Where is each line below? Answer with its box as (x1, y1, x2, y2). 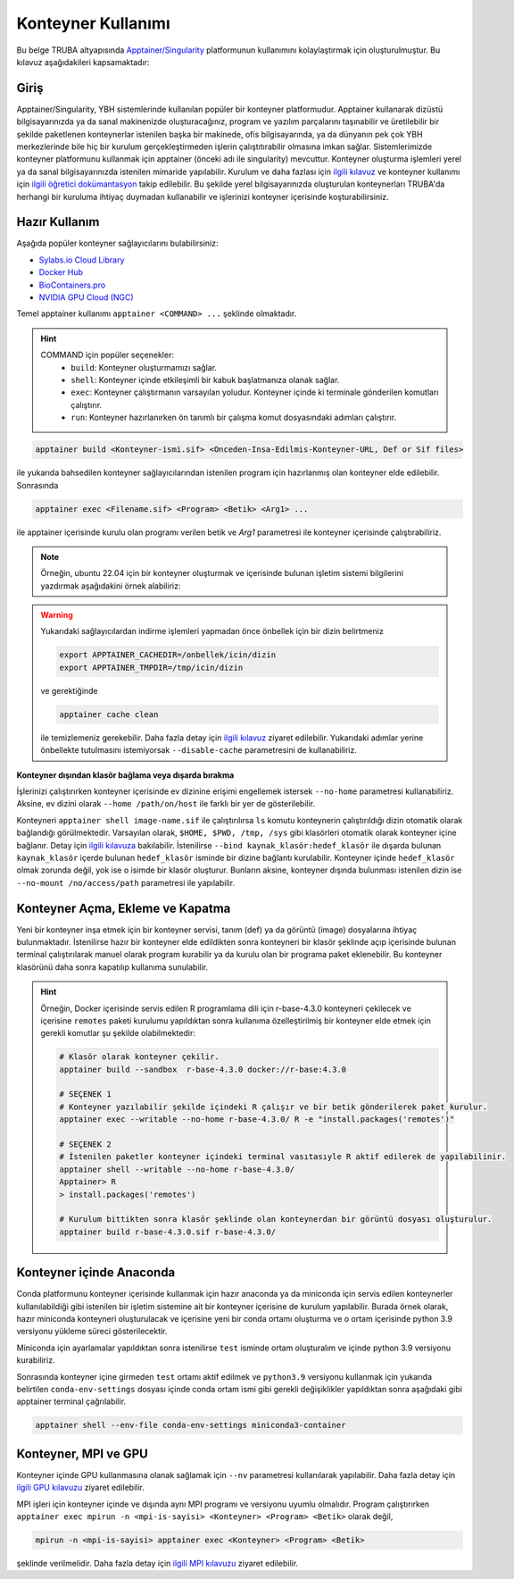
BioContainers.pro (38, 280, 106, 290)
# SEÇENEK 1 (59, 1090, 112, 1099)
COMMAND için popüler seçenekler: (40, 349, 174, 361)
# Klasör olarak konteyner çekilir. (59, 1052, 220, 1062)
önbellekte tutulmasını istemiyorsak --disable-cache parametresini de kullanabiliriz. (40, 745, 357, 756)
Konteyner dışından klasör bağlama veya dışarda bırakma (16, 769, 235, 781)
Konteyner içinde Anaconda (16, 1265, 176, 1281)
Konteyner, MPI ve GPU (16, 1446, 149, 1461)
